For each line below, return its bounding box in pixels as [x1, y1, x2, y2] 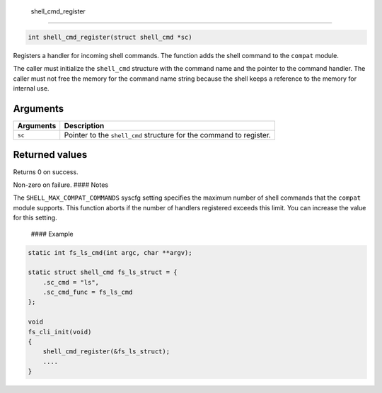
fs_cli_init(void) [28, 328, 92, 336]
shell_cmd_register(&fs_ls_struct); [42, 348, 170, 355]
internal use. [13, 84, 50, 93]
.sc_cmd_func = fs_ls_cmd [42, 288, 133, 297]
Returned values [13, 149, 88, 161]
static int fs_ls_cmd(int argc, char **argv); [28, 249, 192, 256]
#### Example [30, 229, 74, 238]
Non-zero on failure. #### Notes [13, 181, 109, 189]
